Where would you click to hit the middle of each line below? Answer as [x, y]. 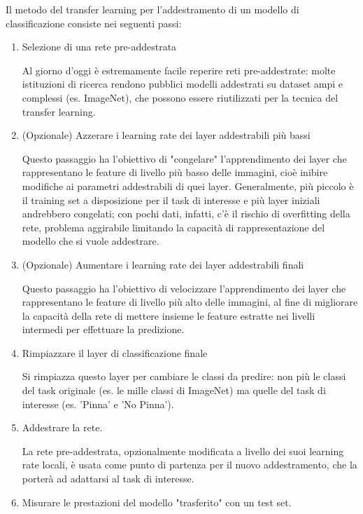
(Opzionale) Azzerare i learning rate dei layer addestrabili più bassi [166, 135]
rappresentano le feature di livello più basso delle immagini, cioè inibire [175, 172]
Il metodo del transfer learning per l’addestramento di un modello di [152, 9]
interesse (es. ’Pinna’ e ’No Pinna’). [98, 404]
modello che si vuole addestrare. [91, 241]
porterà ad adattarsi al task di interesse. [108, 479]
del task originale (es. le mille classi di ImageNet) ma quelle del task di [174, 390]
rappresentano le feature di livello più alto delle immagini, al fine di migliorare [190, 302]
